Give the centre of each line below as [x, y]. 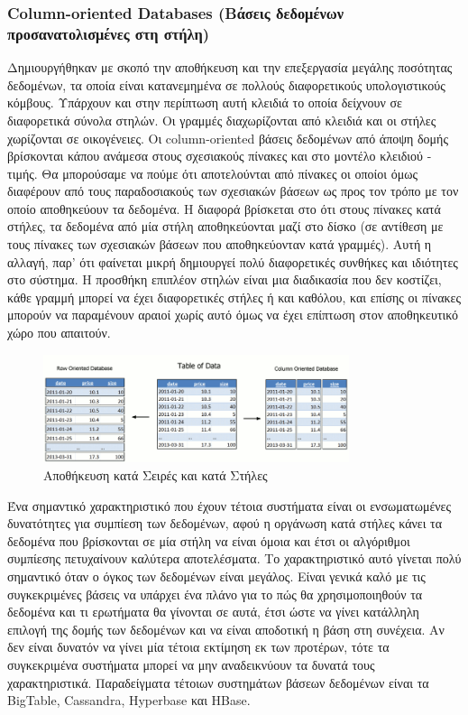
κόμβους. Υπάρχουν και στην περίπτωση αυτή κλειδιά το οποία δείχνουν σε [205, 102]
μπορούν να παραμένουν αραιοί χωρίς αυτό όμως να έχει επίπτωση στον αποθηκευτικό [233, 315]
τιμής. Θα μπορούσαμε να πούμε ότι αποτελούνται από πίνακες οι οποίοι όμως [213, 173]
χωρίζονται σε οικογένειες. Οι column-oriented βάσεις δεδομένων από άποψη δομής [228, 138]
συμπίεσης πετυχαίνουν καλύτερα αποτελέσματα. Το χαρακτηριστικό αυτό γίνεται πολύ [234, 558]
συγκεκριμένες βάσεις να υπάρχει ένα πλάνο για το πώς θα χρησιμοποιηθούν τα [215, 594]
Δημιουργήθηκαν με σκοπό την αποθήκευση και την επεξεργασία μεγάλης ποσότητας [230, 67]
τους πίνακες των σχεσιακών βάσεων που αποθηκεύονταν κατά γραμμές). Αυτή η [220, 244]
